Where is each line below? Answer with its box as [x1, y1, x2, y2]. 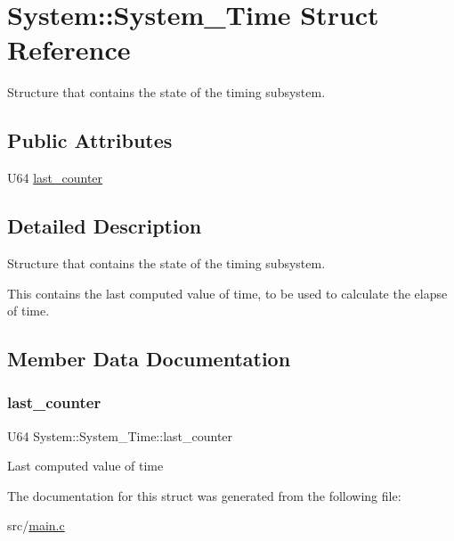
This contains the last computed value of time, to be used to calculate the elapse [7, 283, 448, 302]
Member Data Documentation [7, 345, 291, 373]
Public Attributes [7, 127, 173, 154]
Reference [7, 31, 131, 68]
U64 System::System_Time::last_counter [7, 426, 233, 445]
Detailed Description [7, 212, 202, 240]
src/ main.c [7, 516, 65, 535]
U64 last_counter [7, 168, 103, 187]
